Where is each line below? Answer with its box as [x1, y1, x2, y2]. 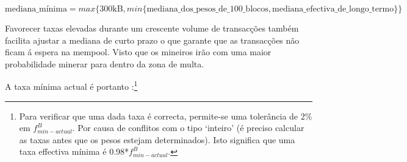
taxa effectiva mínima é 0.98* [19, 145, 129, 158]
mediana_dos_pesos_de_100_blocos [146, 5, 268, 13]
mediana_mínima [5, 5, 67, 13]
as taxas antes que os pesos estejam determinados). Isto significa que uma [19, 133, 295, 146]
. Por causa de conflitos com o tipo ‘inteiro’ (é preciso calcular [72, 121, 304, 134]
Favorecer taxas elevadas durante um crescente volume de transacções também [5, 22, 299, 34]
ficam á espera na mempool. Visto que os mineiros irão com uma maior [5, 46, 272, 58]
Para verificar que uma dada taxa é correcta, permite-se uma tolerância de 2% [19, 109, 312, 122]
